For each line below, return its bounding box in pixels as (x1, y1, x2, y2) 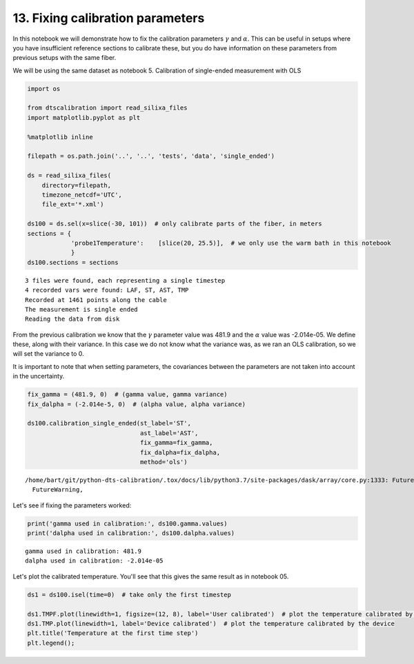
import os (27, 85, 61, 92)
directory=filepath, (41, 181, 112, 189)
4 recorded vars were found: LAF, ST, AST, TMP (25, 286, 189, 294)
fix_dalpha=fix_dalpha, (139, 448, 221, 456)
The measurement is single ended (25, 305, 138, 313)
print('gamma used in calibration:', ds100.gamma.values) (27, 519, 228, 527)
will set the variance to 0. (12, 350, 84, 358)
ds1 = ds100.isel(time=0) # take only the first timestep (27, 590, 231, 598)
